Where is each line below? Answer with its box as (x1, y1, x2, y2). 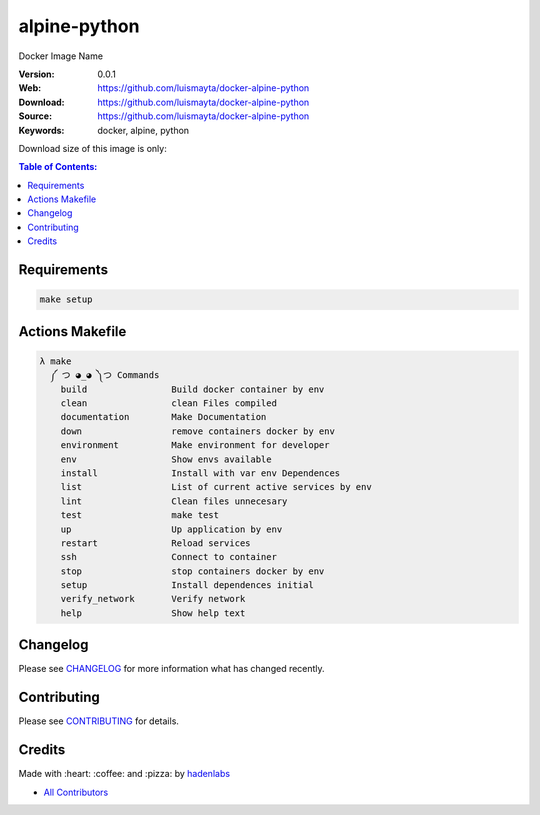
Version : (18, 68, 55, 80)
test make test (60, 510, 220, 521)
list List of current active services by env (60, 481, 372, 493)
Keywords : (18, 124, 65, 136)
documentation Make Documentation (60, 411, 267, 423)
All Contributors (43, 786, 109, 798)
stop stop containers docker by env (60, 565, 325, 577)
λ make (39, 355, 72, 367)
